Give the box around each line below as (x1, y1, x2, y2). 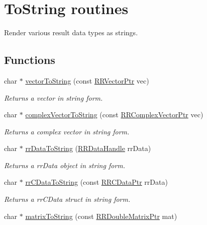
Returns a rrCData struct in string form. (4, 194, 131, 204)
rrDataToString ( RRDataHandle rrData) (25, 143, 151, 154)
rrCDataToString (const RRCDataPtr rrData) (25, 177, 168, 187)
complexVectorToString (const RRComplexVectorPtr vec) (25, 109, 203, 120)
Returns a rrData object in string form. (4, 160, 126, 170)
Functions (4, 52, 55, 67)
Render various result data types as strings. (4, 27, 138, 38)
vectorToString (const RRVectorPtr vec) (25, 75, 149, 86)
